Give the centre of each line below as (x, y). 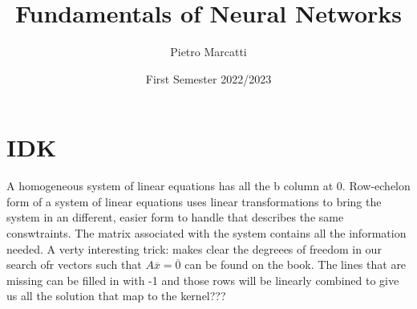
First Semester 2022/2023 (208, 78)
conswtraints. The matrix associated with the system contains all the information (206, 233)
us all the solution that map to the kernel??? (116, 296)
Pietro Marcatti (208, 52)
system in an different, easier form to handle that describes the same (175, 217)
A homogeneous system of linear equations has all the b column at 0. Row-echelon (208, 186)
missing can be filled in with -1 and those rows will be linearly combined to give (203, 280)
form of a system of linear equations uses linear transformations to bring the (194, 201)
